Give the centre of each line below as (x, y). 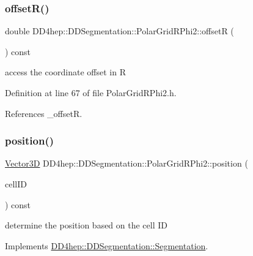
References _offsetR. (44, 113)
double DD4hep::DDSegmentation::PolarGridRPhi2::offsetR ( (119, 31)
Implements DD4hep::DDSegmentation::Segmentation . (107, 245)
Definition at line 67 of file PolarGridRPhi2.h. (91, 92)
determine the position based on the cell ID (86, 225)
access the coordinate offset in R (65, 72)
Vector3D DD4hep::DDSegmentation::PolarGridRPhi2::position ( (127, 163)
